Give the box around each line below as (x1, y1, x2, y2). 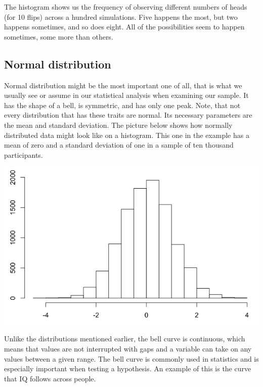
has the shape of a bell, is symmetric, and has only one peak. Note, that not (4, 99, 241, 110)
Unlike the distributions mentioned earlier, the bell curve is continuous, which (4, 333, 245, 344)
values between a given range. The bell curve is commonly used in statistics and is (4, 353, 259, 364)
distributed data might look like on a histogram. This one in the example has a (4, 129, 249, 140)
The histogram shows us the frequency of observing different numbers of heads (4, 2, 247, 12)
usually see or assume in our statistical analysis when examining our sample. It (4, 90, 249, 100)
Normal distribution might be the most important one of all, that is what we (4, 80, 242, 90)
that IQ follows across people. (4, 373, 96, 383)
